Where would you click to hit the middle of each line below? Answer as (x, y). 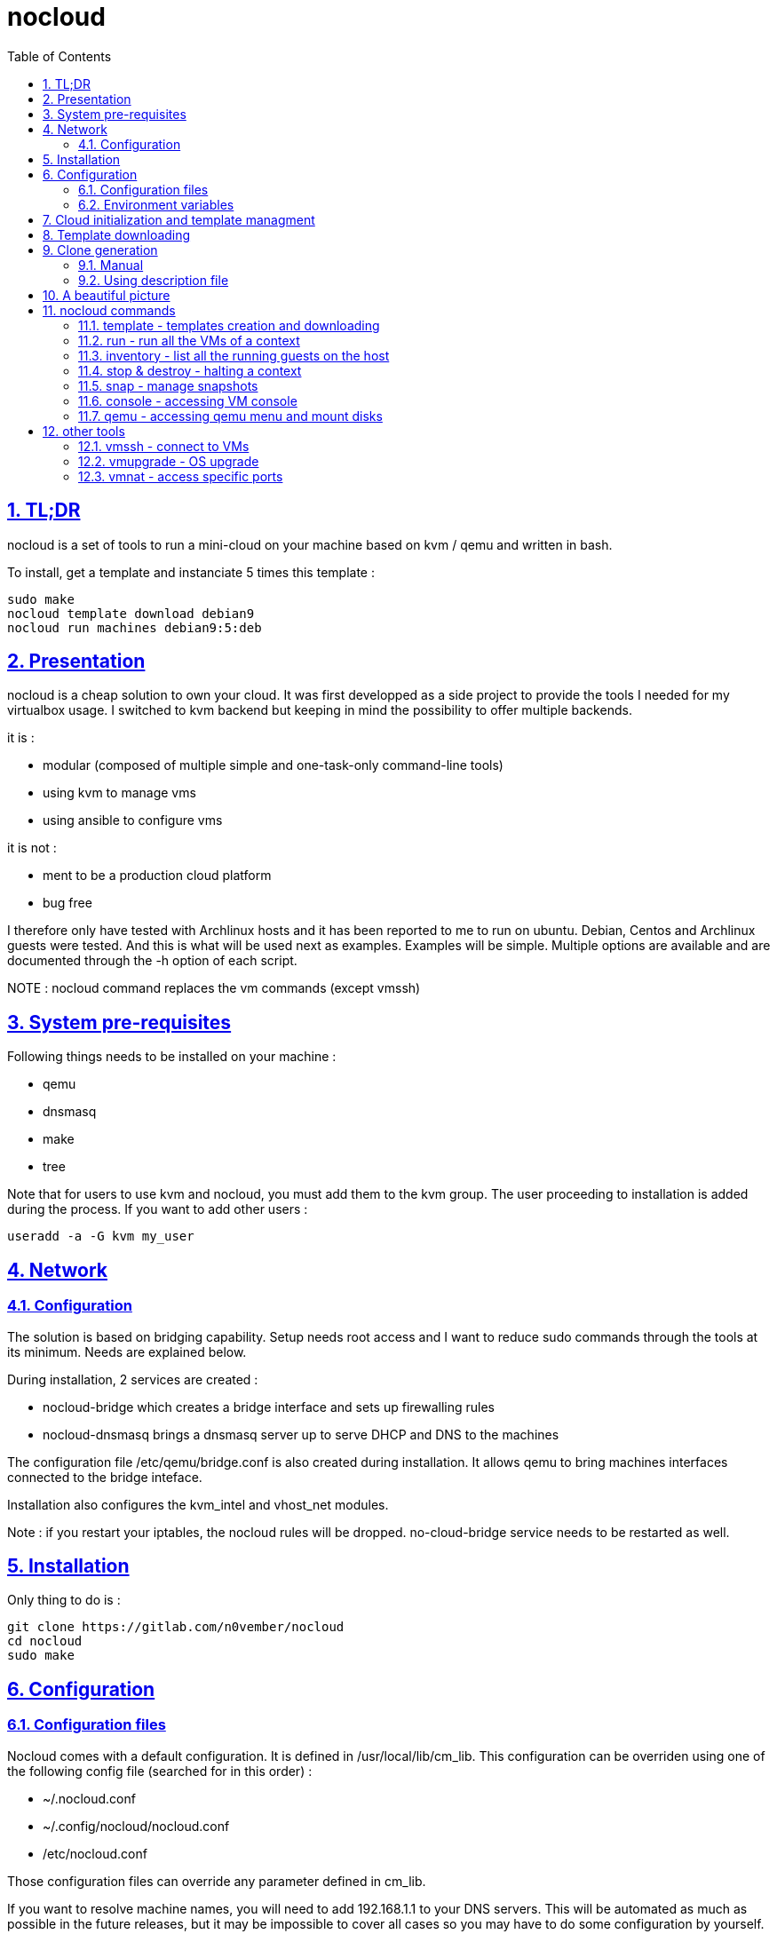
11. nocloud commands (109, 310)
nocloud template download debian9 (131, 613)
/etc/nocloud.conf (95, 1853)
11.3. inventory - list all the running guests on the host (234, 355)
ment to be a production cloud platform (157, 876)
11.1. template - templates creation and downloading (229, 325)
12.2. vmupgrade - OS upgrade (169, 461)
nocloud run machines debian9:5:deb (135, 627)
